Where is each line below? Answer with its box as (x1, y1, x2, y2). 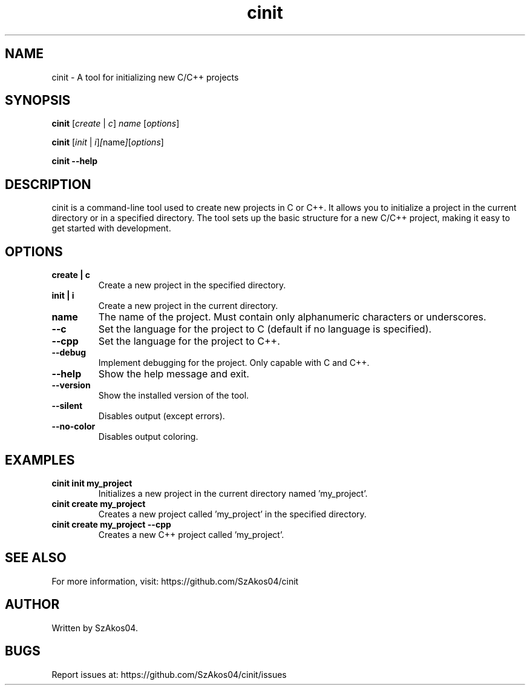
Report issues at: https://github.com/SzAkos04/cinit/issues (51, 669, 287, 680)
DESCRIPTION (5, 176, 91, 192)
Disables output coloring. (98, 431, 198, 442)
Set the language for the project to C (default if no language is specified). (98, 323, 432, 336)
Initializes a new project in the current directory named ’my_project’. (98, 488, 368, 499)
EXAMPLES (5, 452, 75, 468)
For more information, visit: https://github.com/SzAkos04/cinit (51, 576, 299, 586)
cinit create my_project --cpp (51, 519, 171, 529)
